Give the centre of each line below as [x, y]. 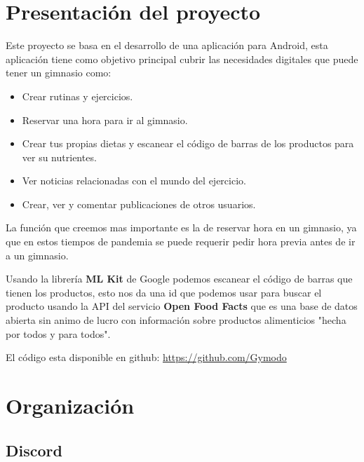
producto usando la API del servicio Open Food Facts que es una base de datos [182, 306]
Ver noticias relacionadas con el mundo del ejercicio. [134, 181]
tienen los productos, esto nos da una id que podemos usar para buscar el [164, 292]
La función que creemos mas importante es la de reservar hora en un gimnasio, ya [181, 227]
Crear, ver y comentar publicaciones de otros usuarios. [139, 204]
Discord [34, 450]
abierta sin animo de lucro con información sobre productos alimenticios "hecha [176, 320]
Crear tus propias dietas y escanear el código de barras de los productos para [188, 143]
